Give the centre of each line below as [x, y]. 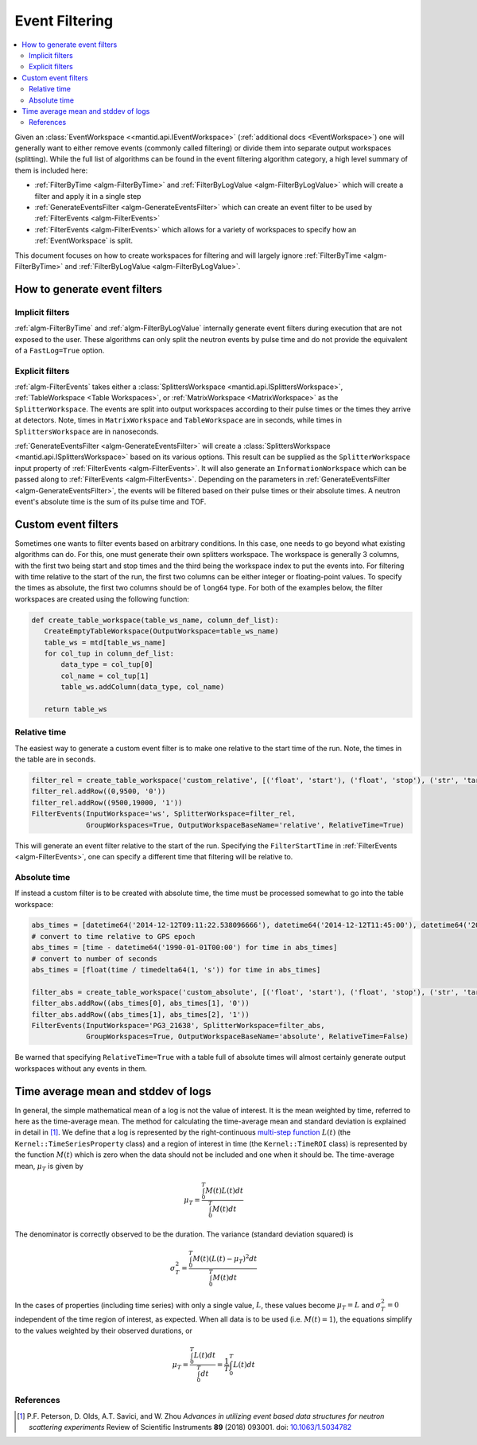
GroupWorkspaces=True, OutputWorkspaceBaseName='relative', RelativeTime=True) [245, 825]
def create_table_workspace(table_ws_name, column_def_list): [155, 620]
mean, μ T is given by [49, 1167]
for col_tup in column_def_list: [109, 653]
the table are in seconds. [55, 759]
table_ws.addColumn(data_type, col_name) [143, 687]
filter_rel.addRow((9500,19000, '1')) [107, 802]
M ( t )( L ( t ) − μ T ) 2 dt [225, 1259]
